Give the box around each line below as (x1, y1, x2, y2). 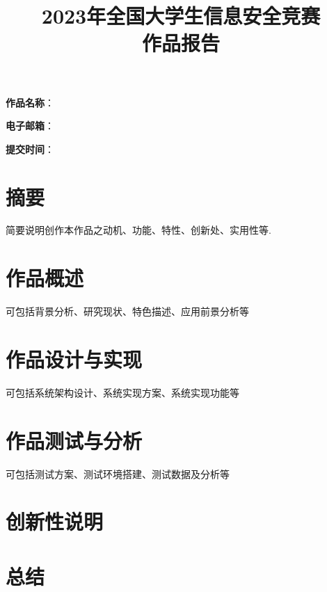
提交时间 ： (6, 141, 54, 156)
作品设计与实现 (6, 344, 143, 373)
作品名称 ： (6, 95, 54, 109)
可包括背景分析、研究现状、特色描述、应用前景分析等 (6, 304, 249, 319)
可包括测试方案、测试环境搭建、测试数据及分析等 (6, 466, 230, 481)
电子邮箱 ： (6, 118, 54, 133)
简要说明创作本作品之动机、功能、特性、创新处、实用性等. (6, 223, 271, 237)
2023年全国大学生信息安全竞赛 (41, 1, 321, 30)
